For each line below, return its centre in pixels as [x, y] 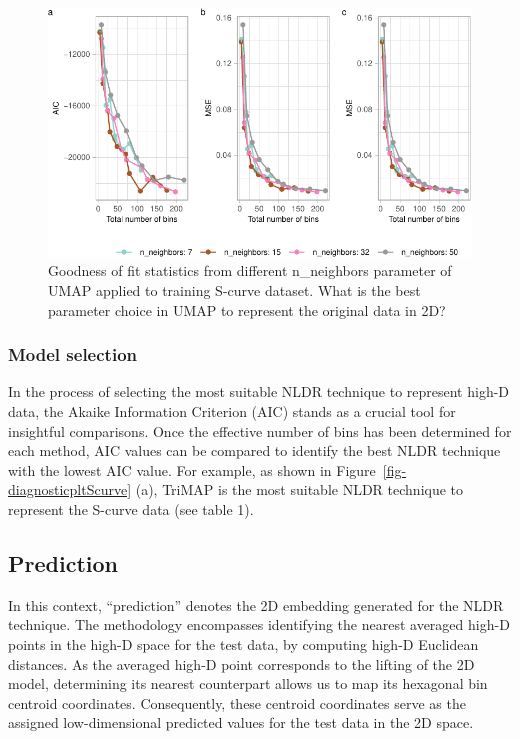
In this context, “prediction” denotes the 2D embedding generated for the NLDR [256, 604]
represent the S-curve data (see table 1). [131, 509]
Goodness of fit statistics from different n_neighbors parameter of [250, 270]
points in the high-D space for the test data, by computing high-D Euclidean [243, 644]
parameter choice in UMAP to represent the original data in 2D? [247, 309]
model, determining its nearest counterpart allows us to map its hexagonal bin [248, 683]
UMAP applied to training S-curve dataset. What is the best [234, 290]
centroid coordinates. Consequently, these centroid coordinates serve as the [237, 702]
